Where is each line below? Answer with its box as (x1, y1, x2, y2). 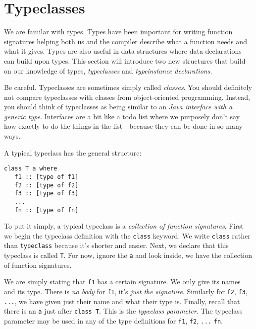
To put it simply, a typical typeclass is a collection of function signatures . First (4, 221, 244, 231)
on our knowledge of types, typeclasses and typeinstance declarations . (4, 65, 212, 76)
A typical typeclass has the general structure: (4, 147, 142, 158)
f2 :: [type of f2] (14, 181, 79, 189)
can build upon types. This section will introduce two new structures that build (4, 55, 246, 66)
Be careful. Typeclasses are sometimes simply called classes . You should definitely (4, 82, 252, 92)
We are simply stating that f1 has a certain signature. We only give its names (4, 276, 241, 287)
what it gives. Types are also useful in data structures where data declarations (4, 46, 242, 56)
